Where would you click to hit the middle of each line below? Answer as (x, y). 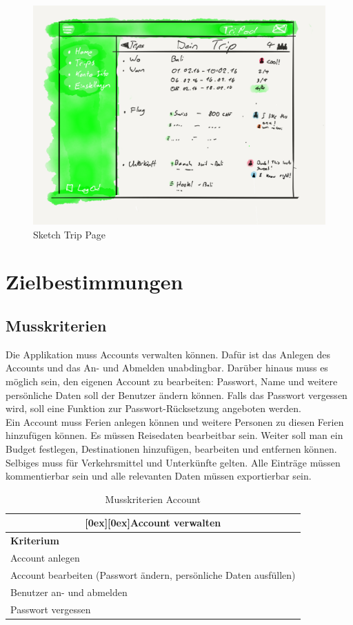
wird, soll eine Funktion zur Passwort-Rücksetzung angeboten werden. (153, 408)
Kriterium (35, 541)
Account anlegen (45, 557)
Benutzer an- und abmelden (69, 592)
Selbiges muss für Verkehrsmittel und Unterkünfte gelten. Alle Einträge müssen (173, 462)
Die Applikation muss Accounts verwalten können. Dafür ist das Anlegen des (168, 354)
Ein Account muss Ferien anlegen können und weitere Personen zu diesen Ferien (175, 421)
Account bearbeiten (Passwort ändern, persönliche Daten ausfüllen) (153, 574)
